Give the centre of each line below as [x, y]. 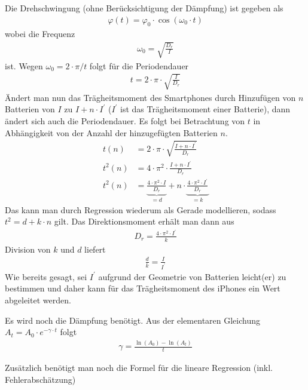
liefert [95, 249]
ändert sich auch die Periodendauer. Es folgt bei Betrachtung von [125, 120]
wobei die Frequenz [40, 34]
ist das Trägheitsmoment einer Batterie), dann [205, 109]
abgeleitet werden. [38, 300]
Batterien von [30, 109]
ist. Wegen [24, 65]
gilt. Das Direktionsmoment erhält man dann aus [144, 221]
